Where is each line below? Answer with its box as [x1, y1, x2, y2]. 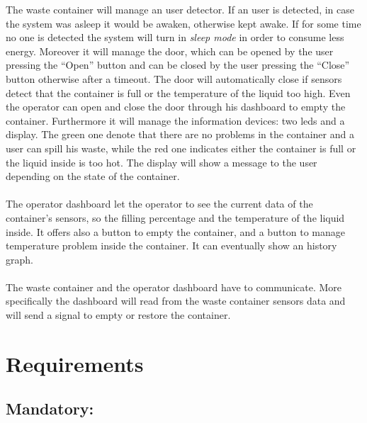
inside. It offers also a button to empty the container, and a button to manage [6, 224, 346, 239]
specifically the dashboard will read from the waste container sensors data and [6, 293, 346, 308]
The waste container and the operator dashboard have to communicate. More [6, 279, 341, 294]
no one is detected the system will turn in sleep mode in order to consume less [6, 30, 344, 45]
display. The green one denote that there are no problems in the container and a [6, 127, 354, 142]
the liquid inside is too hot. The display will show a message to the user [6, 154, 317, 169]
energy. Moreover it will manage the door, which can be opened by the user [6, 43, 334, 58]
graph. [6, 252, 33, 266]
